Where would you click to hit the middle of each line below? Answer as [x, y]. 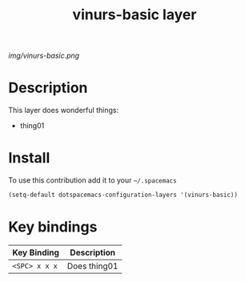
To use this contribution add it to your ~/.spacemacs [93, 180]
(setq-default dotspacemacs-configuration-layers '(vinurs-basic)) [123, 195]
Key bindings [53, 227]
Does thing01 [92, 266]
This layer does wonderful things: [63, 111]
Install [29, 158]
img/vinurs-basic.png [44, 56]
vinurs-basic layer [135, 15]
